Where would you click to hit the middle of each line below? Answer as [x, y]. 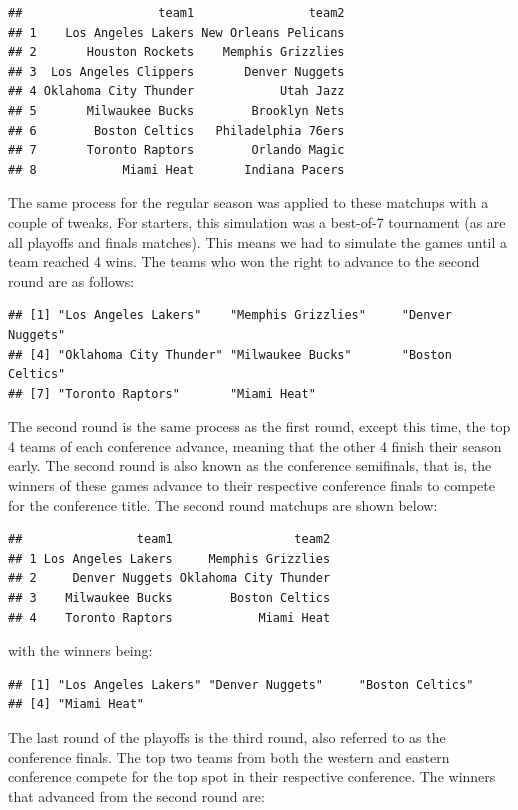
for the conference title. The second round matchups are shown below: [223, 504]
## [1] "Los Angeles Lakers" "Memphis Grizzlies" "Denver [230, 315]
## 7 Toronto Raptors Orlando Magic [176, 150]
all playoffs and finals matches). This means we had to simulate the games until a [258, 241]
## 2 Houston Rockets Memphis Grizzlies [176, 52]
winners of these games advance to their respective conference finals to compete [251, 485]
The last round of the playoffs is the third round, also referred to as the [227, 737]
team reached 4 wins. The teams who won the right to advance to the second [244, 261]
